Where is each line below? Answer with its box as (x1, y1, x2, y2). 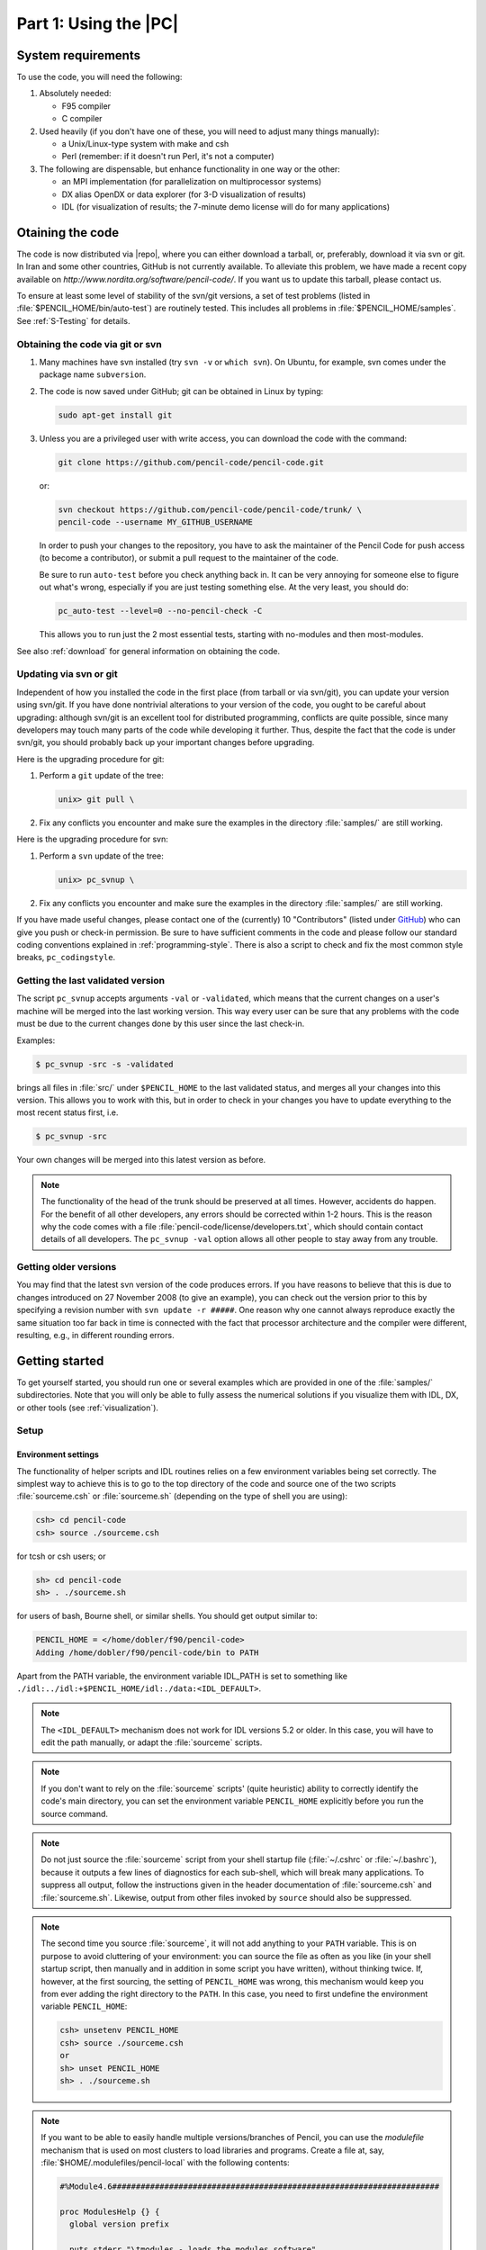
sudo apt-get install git (58, 409, 173, 420)
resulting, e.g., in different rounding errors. (16, 1330, 175, 1341)
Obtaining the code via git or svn (16, 337, 162, 350)
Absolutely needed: (39, 88, 112, 99)
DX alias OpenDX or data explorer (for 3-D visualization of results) (61, 189, 306, 200)
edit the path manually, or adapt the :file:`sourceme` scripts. (40, 1737, 263, 1748)
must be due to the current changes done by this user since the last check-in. (16, 1018, 305, 1030)
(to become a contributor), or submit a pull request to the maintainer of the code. (39, 553, 339, 563)
